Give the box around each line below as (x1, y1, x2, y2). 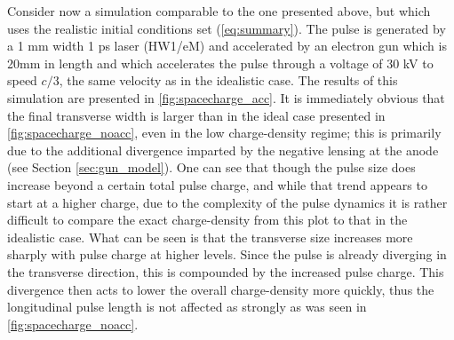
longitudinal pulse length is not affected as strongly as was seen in (7, 297, 367, 316)
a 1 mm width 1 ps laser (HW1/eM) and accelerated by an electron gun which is (7, 36, 447, 55)
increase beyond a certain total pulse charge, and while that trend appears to (7, 175, 427, 194)
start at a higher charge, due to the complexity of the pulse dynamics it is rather (7, 193, 448, 211)
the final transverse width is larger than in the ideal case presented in (7, 106, 386, 124)
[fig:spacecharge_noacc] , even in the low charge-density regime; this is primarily (7, 123, 442, 142)
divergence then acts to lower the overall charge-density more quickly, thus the (7, 280, 434, 298)
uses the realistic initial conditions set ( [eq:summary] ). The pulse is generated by (7, 19, 446, 37)
